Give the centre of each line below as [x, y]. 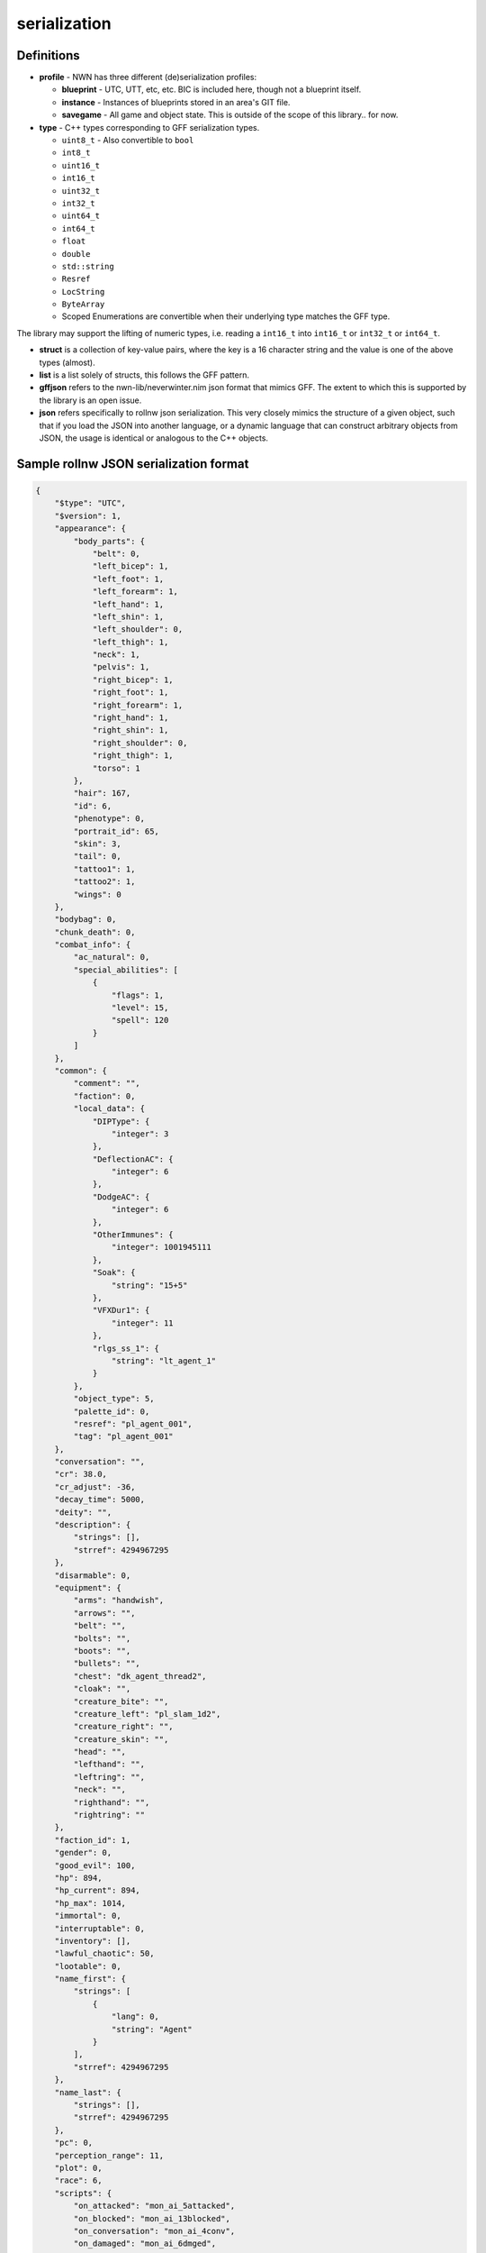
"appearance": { [90, 529]
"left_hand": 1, [128, 604]
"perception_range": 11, [109, 2155]
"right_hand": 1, [130, 718]
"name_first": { [90, 1979]
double [76, 254]
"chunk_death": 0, [95, 932]
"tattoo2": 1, [104, 882]
